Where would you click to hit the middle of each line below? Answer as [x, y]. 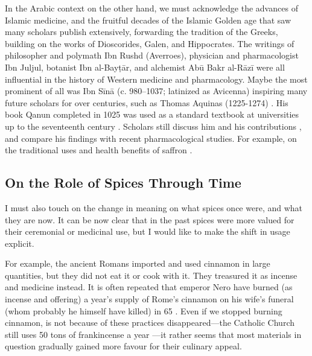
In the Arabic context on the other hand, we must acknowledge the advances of [151, 8]
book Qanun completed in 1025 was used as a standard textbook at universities [152, 114]
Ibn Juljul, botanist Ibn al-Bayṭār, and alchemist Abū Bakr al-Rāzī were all [145, 67]
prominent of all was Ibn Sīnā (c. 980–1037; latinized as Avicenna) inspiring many [156, 91]
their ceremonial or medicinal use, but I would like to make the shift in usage [148, 231]
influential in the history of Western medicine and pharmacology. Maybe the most [156, 79]
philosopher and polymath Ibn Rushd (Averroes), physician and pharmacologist [152, 55]
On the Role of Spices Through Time [123, 183]
